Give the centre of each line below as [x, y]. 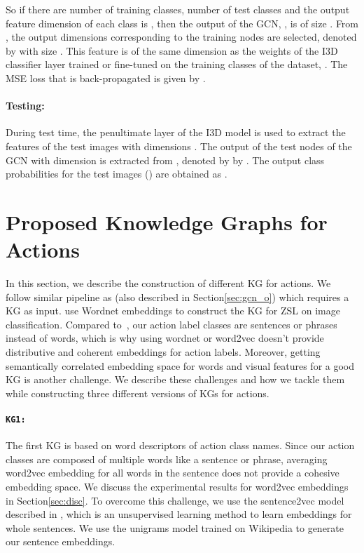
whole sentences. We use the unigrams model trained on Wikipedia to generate [175, 527]
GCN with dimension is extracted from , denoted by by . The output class [165, 160]
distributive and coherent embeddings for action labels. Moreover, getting [163, 352]
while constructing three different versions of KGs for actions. [138, 393]
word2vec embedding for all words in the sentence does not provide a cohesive [173, 473]
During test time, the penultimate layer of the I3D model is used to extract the [176, 132]
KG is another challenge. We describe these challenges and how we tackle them [175, 379]
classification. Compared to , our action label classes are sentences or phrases [171, 324]
